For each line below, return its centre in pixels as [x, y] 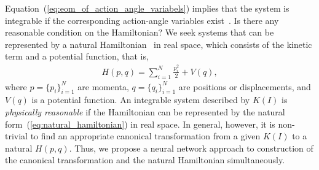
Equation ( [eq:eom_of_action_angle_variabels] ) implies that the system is [147, 8]
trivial [17, 136]
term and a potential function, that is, [77, 56]
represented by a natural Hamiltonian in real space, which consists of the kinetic [159, 44]
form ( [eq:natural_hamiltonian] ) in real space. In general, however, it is [140, 124]
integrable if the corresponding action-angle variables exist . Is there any [142, 20]
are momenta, [103, 86]
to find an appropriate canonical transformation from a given [145, 136]
